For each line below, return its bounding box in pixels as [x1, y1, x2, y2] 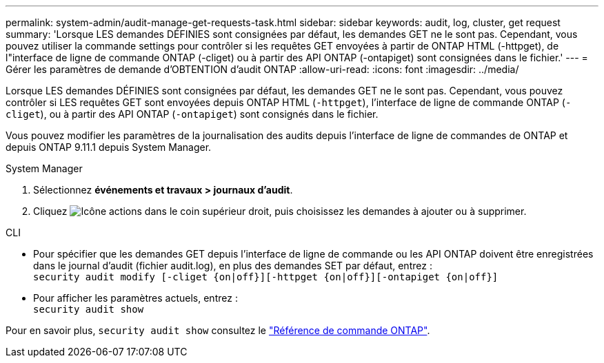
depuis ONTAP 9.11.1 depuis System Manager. [6, 141, 212, 153]
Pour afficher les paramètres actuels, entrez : [33, 292, 238, 304]
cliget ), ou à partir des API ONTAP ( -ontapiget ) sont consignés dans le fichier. [6, 108, 379, 120]
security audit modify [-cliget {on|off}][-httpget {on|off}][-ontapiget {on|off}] [33, 271, 499, 282]
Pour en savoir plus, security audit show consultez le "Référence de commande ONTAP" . [6, 324, 430, 336]
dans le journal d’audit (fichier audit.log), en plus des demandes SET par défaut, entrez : [33, 260, 432, 271]
